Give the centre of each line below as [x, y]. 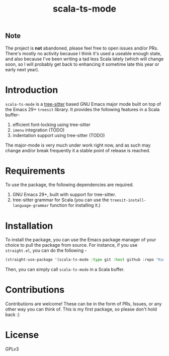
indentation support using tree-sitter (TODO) [59, 135]
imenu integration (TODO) [38, 130]
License [22, 335]
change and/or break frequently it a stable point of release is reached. [78, 150]
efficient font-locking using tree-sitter [51, 124]
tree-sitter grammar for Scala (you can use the [61, 200]
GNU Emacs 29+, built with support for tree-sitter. [64, 195]
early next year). [22, 69]
